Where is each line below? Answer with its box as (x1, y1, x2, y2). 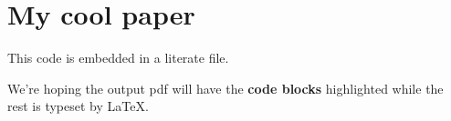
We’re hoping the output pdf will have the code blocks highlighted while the (7, 78, 444, 97)
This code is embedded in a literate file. (7, 48, 229, 67)
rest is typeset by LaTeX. (7, 96, 149, 116)
